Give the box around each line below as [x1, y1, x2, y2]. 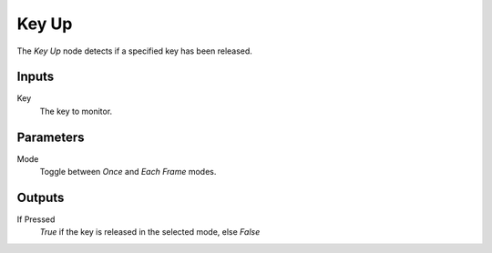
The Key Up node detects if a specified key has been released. [16, 46, 252, 56]
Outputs [16, 189, 65, 205]
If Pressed [16, 214, 56, 225]
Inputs [16, 69, 55, 85]
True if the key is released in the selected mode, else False [39, 227, 261, 238]
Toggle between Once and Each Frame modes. [39, 167, 217, 177]
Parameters [16, 129, 85, 145]
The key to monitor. [39, 106, 113, 116]
